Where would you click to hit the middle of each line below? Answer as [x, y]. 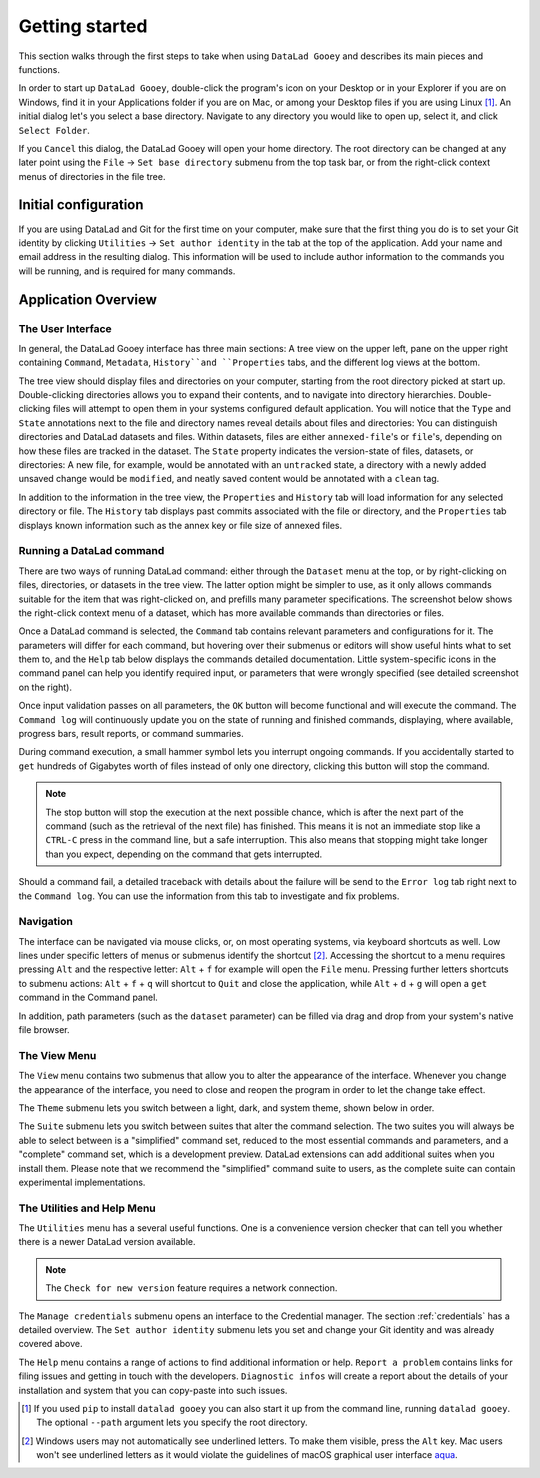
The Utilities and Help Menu [87, 1208]
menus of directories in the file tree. [92, 176]
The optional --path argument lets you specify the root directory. [172, 1422]
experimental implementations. [82, 1182]
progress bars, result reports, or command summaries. [131, 734]
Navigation [46, 922]
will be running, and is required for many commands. [127, 271]
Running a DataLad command [91, 551]
